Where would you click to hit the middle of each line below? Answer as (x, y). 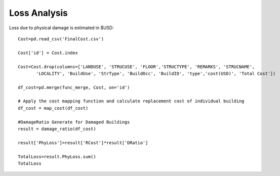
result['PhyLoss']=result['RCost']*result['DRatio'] (83, 143)
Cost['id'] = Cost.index (48, 53)
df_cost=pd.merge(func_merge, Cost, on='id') (74, 87)
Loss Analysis (39, 13)
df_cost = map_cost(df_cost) (53, 108)
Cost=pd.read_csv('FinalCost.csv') (61, 39)
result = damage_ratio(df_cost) (57, 129)
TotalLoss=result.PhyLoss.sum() (57, 156)
